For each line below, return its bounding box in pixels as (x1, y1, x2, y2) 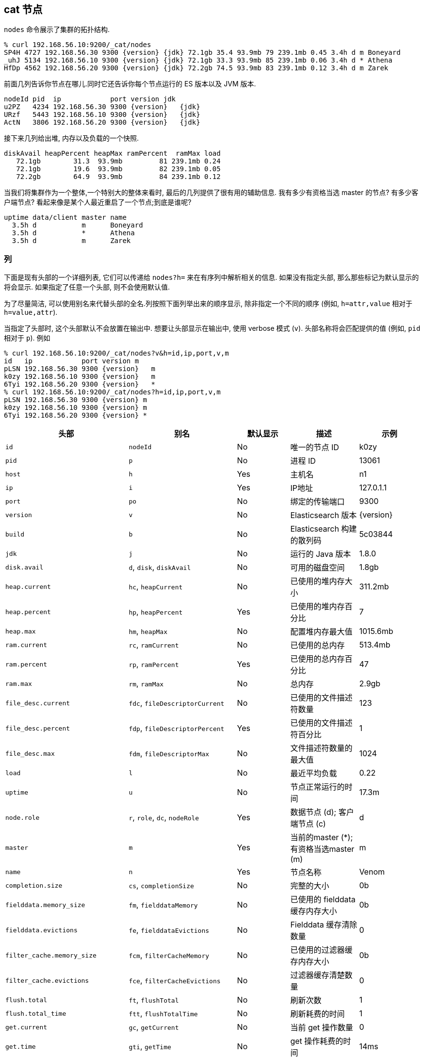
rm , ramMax (129, 679, 164, 689)
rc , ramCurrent (129, 640, 179, 650)
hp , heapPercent (129, 607, 183, 617)
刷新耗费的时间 (290, 1009, 345, 1019)
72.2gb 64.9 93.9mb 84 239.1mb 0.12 (16, 173, 221, 181)
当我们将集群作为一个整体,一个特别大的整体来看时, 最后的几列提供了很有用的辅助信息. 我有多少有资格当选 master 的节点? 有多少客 (4, 188, 419, 197)
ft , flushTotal (129, 995, 179, 1005)
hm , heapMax (129, 626, 168, 636)
